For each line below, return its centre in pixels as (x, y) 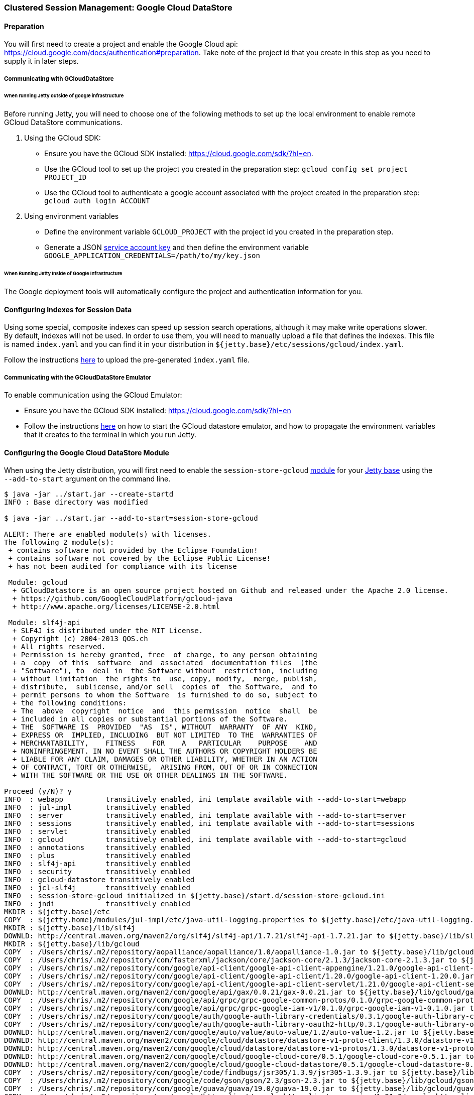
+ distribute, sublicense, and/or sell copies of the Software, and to (165, 687)
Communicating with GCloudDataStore (59, 79)
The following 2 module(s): (59, 542)
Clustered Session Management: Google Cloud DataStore (118, 8)
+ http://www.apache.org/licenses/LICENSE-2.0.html (116, 607)
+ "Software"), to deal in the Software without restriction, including (165, 671)
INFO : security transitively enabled (97, 872)
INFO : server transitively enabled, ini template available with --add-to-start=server (205, 816)
